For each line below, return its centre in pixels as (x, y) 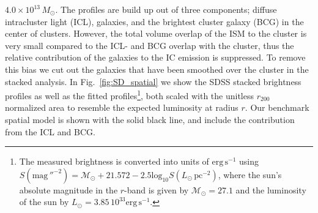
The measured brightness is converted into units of (114, 161)
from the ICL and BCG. (50, 131)
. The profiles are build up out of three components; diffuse (166, 9)
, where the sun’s (250, 174)
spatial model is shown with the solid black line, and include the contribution (150, 119)
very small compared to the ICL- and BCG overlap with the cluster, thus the (150, 45)
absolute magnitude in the (68, 189)
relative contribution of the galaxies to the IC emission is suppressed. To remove (155, 57)
